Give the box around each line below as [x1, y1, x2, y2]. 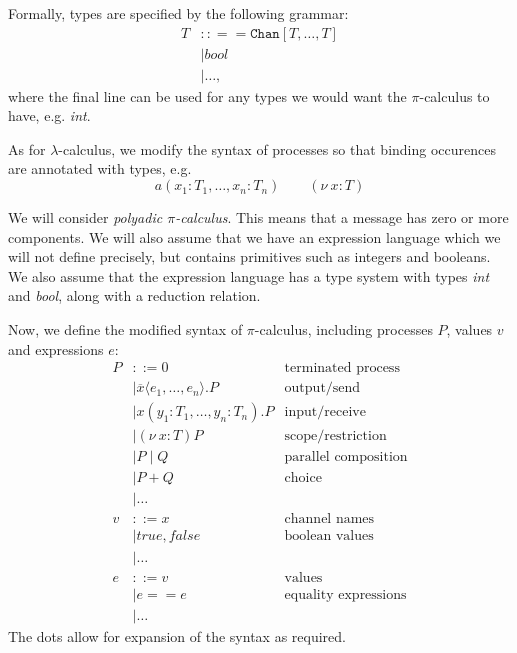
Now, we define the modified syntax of [8, 319, 243, 340]
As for [8, 138, 46, 159]
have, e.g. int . [8, 105, 91, 126]
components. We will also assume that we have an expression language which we [8, 226, 501, 247]
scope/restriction [284, 429, 387, 444]
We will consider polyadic [8, 207, 163, 228]
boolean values [284, 529, 374, 544]
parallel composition [284, 450, 408, 465]
